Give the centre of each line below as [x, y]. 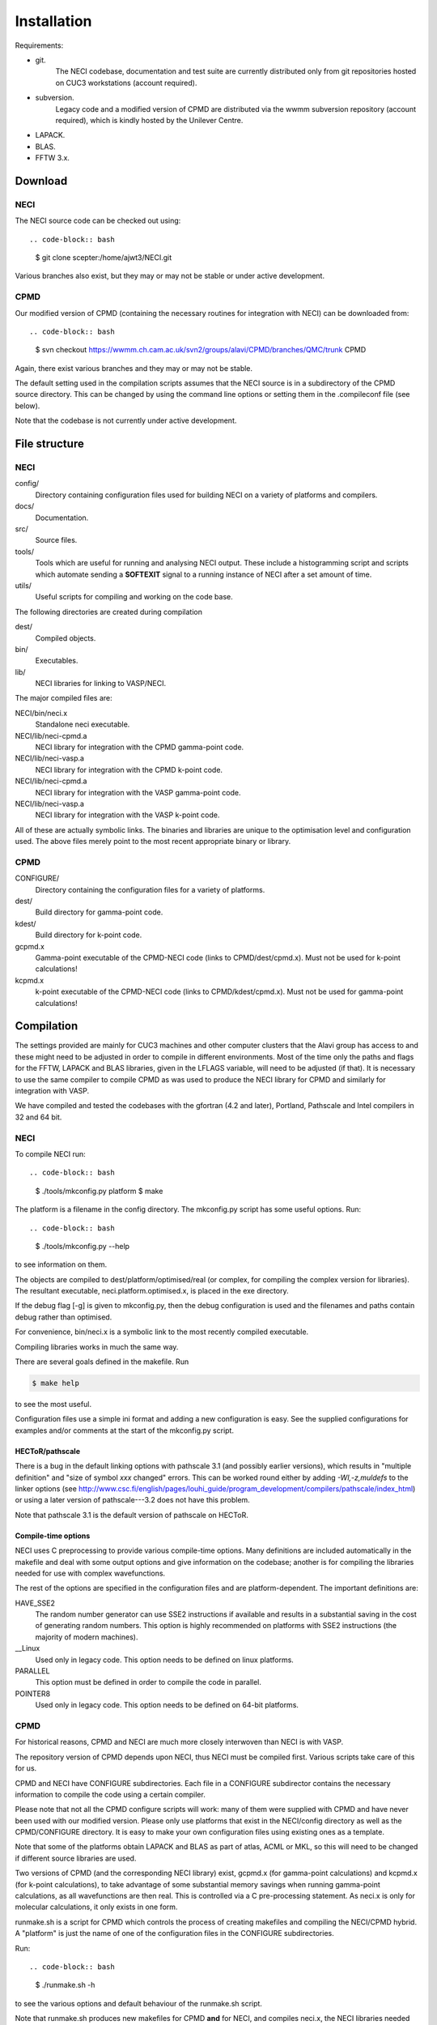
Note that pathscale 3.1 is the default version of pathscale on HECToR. [132, 1515]
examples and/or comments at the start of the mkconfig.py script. [125, 1430]
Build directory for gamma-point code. [99, 912]
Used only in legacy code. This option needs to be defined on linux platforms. [165, 1660]
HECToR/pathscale [48, 1451]
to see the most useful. [53, 1405]
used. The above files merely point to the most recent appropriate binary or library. [153, 842]
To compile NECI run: [51, 1153]
